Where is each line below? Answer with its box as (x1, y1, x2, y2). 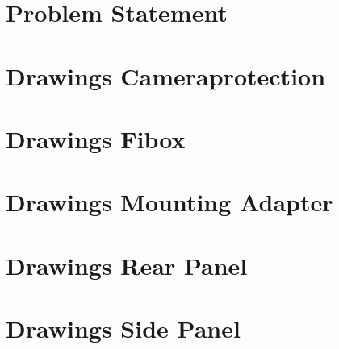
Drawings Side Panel (6, 312, 241, 345)
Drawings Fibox (6, 122, 186, 155)
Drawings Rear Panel (6, 248, 248, 281)
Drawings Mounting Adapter (6, 185, 333, 218)
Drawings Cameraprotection (6, 59, 326, 92)
